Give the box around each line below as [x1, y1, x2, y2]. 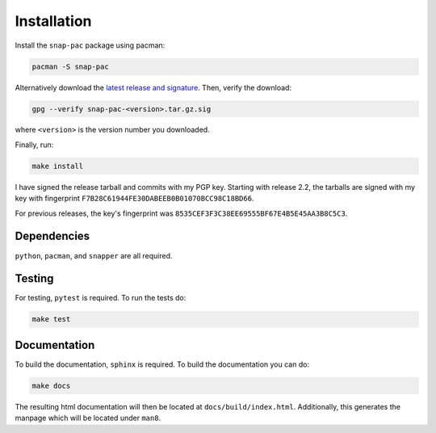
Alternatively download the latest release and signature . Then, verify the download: [15, 82, 292, 92]
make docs [31, 380, 71, 390]
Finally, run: [15, 140, 54, 149]
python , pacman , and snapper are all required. [15, 250, 173, 260]
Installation [15, 12, 92, 30]
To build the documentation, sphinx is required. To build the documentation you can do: [15, 359, 310, 369]
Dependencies [15, 229, 90, 243]
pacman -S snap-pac [31, 61, 109, 71]
